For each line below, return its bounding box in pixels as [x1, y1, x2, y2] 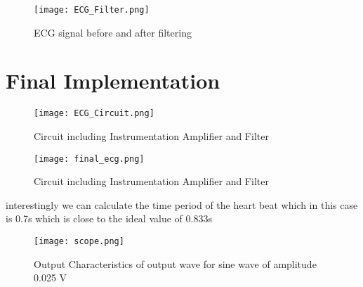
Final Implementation [6, 66, 220, 95]
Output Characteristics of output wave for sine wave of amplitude [34, 256, 317, 271]
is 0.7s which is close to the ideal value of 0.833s [6, 211, 212, 226]
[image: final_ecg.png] [34, 153, 145, 164]
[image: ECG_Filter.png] [34, 5, 150, 15]
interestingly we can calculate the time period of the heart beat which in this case [6, 197, 358, 212]
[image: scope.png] [34, 236, 124, 247]
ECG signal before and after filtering [34, 25, 192, 39]
